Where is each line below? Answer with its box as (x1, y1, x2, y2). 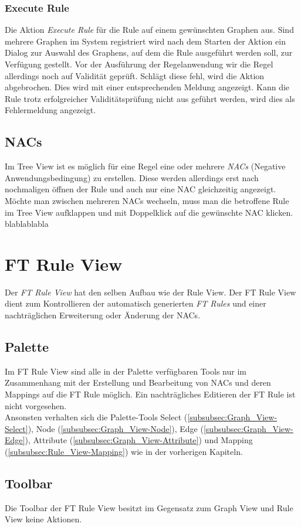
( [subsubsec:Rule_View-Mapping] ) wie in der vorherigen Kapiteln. (5, 446, 243, 457)
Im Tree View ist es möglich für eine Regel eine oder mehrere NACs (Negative (5, 160, 286, 172)
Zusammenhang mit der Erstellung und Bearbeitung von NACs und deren (5, 376, 271, 389)
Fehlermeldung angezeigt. (5, 104, 96, 116)
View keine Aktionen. (5, 513, 82, 525)
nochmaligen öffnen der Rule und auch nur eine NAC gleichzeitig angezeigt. (5, 183, 276, 195)
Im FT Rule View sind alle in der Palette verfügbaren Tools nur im (5, 365, 246, 377)
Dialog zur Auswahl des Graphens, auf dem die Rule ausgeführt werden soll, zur (5, 46, 293, 59)
